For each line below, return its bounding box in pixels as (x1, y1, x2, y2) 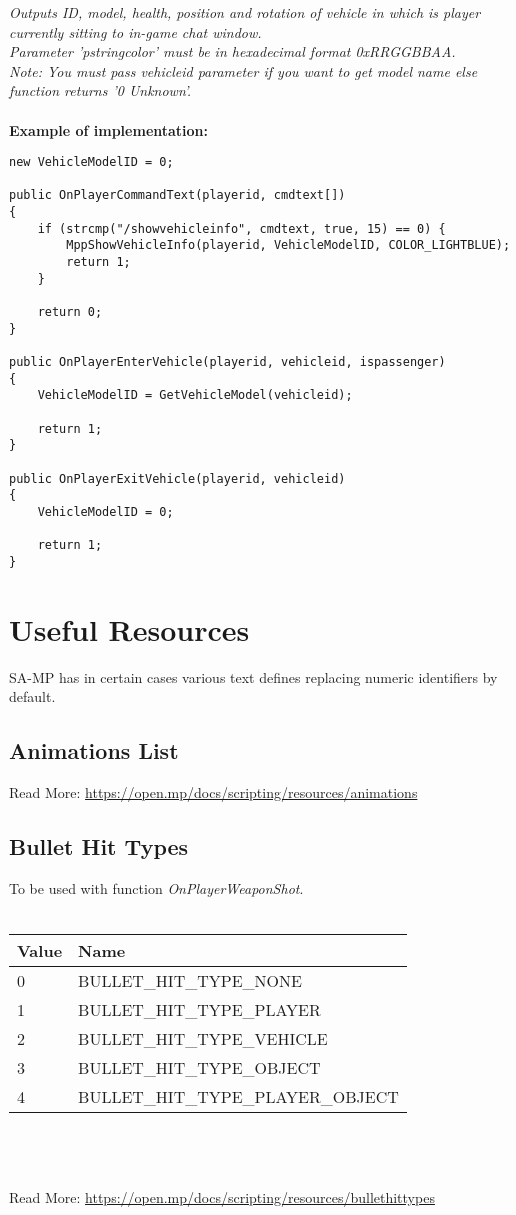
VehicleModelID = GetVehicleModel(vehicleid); (37, 388, 353, 403)
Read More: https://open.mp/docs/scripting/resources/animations (9, 782, 418, 803)
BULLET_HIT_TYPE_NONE (78, 969, 302, 993)
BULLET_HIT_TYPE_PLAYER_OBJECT (78, 1085, 399, 1109)
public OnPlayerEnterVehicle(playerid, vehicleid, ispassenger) (9, 355, 446, 370)
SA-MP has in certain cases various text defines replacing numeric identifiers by (9, 666, 498, 687)
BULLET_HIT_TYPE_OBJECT (78, 1056, 321, 1080)
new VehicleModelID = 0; (9, 155, 174, 170)
